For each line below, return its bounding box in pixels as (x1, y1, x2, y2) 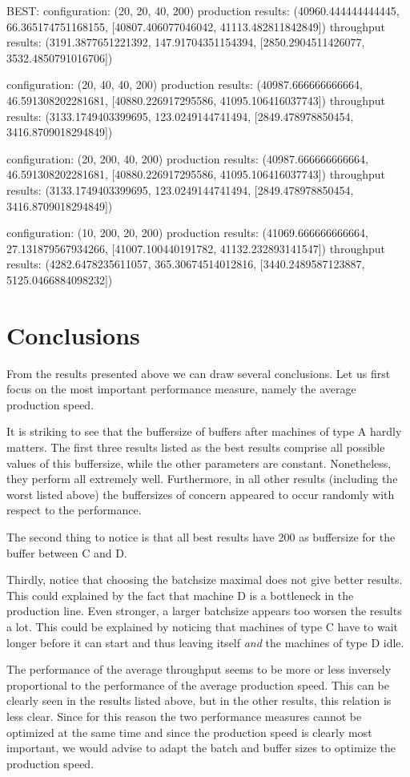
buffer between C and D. (6, 544, 127, 561)
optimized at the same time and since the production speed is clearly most (6, 723, 372, 740)
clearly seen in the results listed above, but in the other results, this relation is (6, 692, 392, 709)
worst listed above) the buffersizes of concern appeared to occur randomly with (6, 485, 395, 502)
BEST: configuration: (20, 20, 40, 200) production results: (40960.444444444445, (6, 2, 400, 18)
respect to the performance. (6, 501, 142, 518)
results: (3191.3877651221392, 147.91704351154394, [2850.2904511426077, (6, 34, 365, 50)
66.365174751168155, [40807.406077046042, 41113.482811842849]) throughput (6, 18, 385, 34)
